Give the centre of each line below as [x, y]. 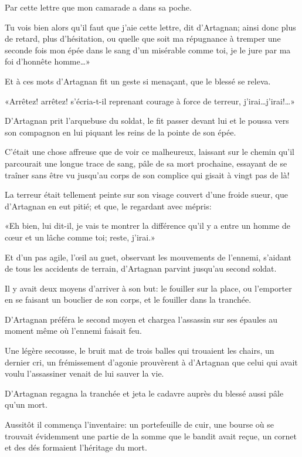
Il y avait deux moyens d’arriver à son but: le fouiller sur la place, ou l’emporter [148, 288]
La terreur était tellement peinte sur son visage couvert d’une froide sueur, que [146, 194]
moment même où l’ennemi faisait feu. [73, 331]
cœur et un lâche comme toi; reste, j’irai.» [80, 237]
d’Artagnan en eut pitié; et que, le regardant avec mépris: [108, 206]
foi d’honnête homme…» [47, 61]
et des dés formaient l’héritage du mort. [76, 447]
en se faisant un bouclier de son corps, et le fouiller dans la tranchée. [128, 299]
